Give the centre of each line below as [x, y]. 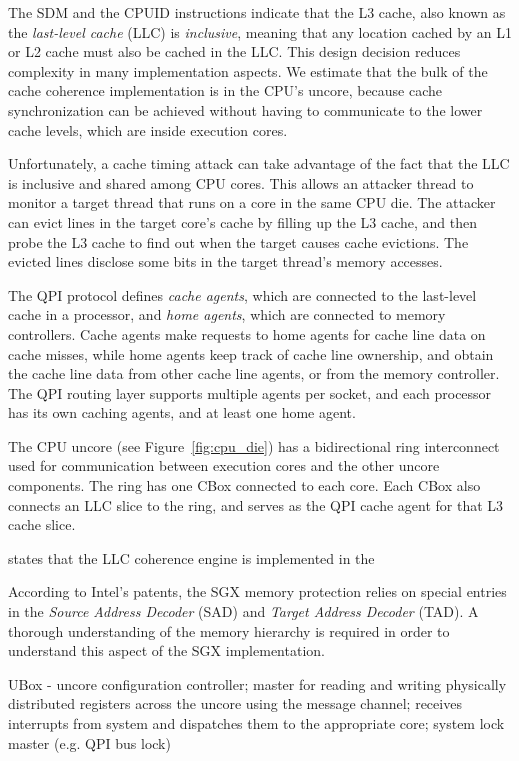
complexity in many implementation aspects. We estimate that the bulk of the [248, 70]
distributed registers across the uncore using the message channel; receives [235, 703]
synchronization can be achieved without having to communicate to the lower [245, 109]
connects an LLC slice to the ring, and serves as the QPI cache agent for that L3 [256, 504]
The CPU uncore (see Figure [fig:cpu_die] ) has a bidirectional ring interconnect [254, 445]
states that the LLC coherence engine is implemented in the [191, 557]
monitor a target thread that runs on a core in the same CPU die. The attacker [252, 202]
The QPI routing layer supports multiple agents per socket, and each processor [250, 392]
